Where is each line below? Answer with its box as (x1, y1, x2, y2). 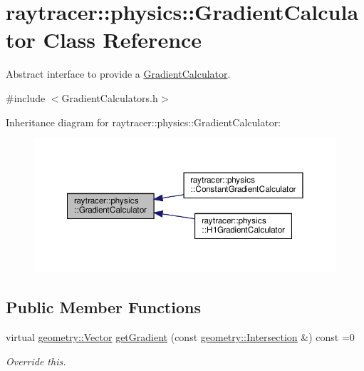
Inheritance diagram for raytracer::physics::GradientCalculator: (6, 114, 281, 129)
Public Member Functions (6, 296, 201, 318)
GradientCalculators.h (61, 90, 158, 105)
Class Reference (43, 25, 202, 54)
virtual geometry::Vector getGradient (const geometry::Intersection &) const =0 (6, 329, 355, 344)
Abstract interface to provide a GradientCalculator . (6, 66, 231, 81)
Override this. (6, 353, 66, 368)
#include (6, 90, 46, 105)
